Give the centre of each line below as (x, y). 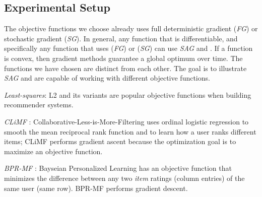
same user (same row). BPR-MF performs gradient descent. (96, 188)
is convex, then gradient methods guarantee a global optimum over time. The (123, 58)
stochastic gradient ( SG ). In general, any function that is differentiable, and (121, 38)
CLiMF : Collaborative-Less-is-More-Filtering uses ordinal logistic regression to (126, 121)
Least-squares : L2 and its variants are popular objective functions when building (128, 94)
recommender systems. (39, 105)
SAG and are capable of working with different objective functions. (107, 78)
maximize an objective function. (53, 151)
